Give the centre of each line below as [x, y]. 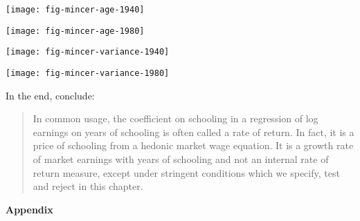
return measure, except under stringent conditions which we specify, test [186, 172]
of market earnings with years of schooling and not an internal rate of [181, 159]
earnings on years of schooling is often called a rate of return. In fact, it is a [193, 132]
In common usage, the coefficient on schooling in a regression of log [175, 118]
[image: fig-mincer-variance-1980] [88, 73]
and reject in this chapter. [88, 186]
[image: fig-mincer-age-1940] [75, 10]
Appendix [29, 209]
